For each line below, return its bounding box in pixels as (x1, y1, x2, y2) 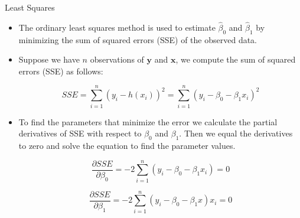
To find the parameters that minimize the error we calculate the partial (18, 115, 278, 128)
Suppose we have (18, 53, 80, 66)
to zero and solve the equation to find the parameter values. (18, 139, 236, 151)
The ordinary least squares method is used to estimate (18, 21, 216, 33)
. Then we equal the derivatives (179, 127, 293, 139)
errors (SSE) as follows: (18, 64, 103, 77)
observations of (90, 53, 144, 66)
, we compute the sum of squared (175, 53, 296, 66)
